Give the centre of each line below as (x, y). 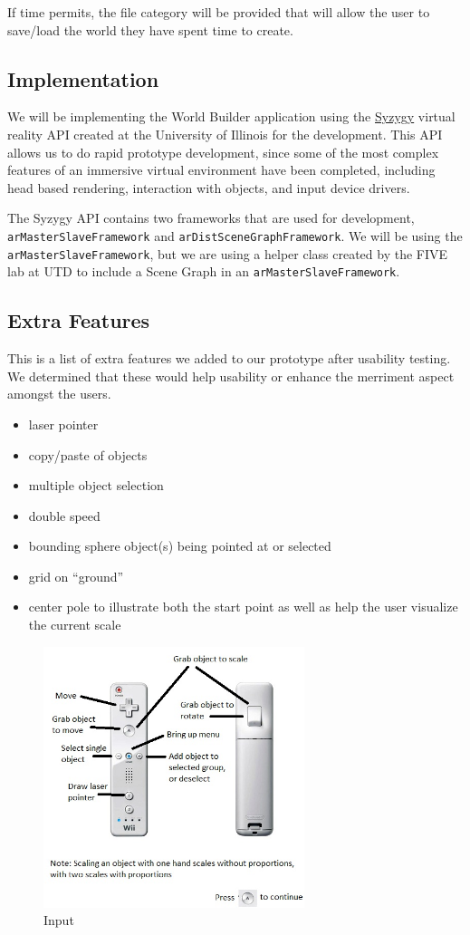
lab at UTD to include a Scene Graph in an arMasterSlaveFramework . (204, 271)
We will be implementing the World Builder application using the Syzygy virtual (231, 116)
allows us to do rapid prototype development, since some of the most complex (223, 152)
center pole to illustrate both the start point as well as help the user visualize (243, 607)
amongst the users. (59, 394)
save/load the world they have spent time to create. (150, 29)
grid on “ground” (76, 576)
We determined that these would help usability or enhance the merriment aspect (231, 376)
